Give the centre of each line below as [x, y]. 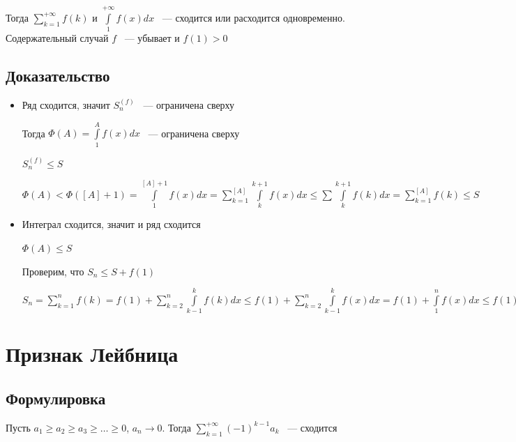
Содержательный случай [57, 38]
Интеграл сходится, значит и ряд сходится [111, 224]
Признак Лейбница [92, 354]
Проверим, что [53, 271]
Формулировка [56, 398]
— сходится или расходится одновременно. [253, 17]
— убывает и [152, 38]
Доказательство [58, 76]
